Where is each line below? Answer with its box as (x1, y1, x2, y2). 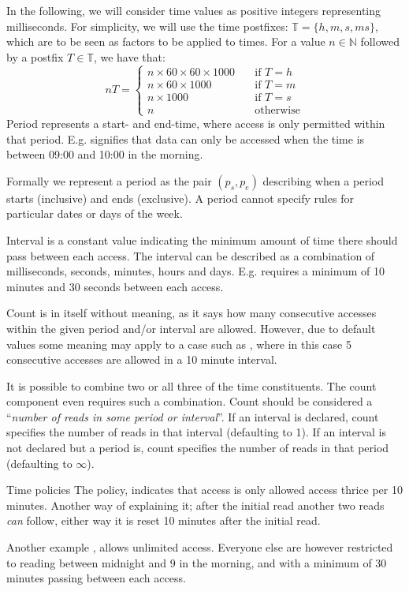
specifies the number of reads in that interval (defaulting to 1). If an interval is (6, 424, 386, 440)
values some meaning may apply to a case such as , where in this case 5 (6, 335, 351, 352)
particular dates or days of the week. (6, 205, 183, 222)
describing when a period (262, 172, 384, 189)
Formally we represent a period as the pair (6, 172, 212, 189)
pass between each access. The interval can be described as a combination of (6, 247, 375, 264)
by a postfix (6, 48, 64, 65)
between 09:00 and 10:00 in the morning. (6, 146, 203, 163)
